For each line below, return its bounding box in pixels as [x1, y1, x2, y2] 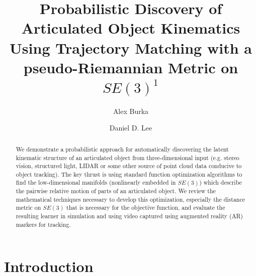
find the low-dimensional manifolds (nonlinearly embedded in [16, 178, 176, 187]
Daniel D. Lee [109, 122, 152, 133]
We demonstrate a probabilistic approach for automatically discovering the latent [16, 145, 229, 153]
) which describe [199, 178, 242, 187]
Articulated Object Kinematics [21, 18, 240, 38]
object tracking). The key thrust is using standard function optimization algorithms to [16, 170, 242, 178]
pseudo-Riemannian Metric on [23, 57, 238, 77]
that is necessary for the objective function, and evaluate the [66, 203, 225, 212]
